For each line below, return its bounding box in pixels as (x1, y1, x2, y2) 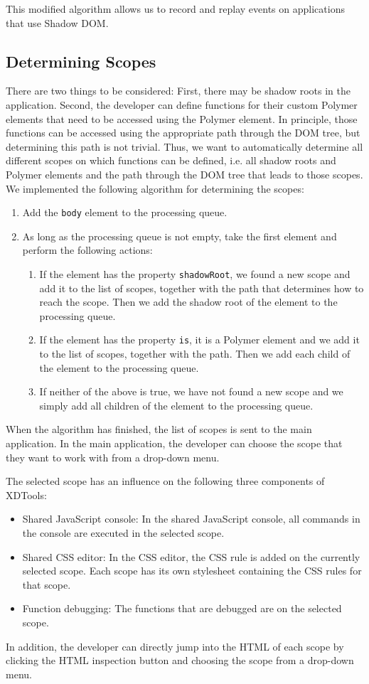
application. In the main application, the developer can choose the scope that (6, 436, 343, 451)
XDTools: (6, 487, 47, 502)
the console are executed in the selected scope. (22, 525, 225, 540)
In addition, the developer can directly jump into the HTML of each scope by (6, 638, 344, 653)
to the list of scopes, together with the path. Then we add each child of (39, 346, 351, 361)
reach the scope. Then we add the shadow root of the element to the (39, 294, 338, 309)
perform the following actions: (22, 242, 153, 257)
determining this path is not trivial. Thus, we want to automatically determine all (6, 139, 363, 154)
